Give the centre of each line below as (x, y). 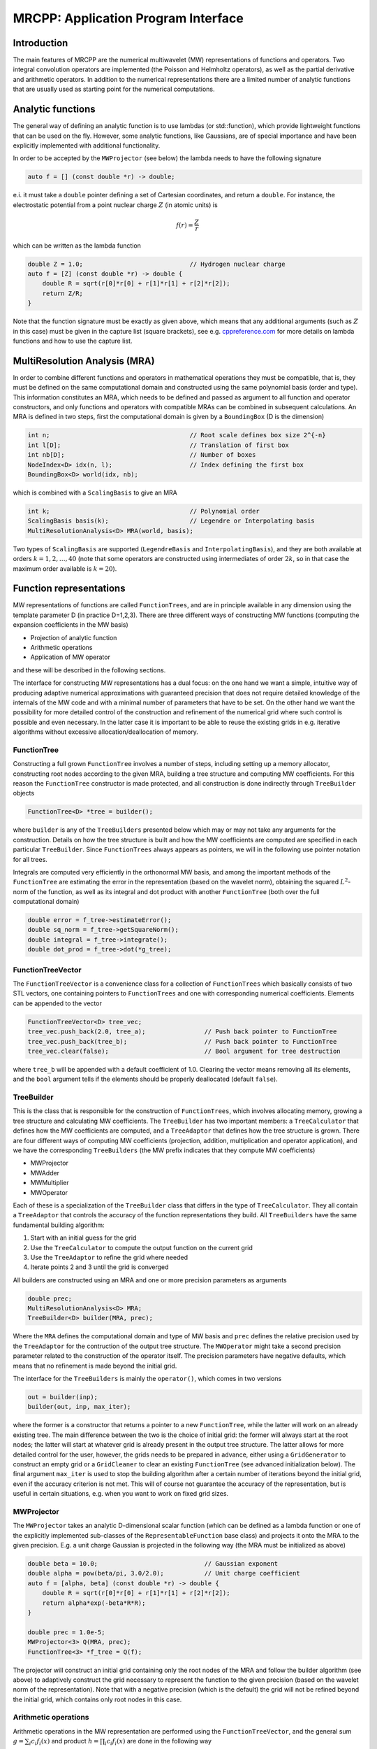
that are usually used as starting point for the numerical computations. (114, 89)
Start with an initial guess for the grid (83, 1238)
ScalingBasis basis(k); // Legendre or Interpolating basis (171, 521)
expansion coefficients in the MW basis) (71, 625)
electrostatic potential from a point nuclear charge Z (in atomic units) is (115, 205)
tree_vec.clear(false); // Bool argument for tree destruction (184, 1051)
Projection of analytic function (74, 637)
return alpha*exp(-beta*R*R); (94, 1603)
